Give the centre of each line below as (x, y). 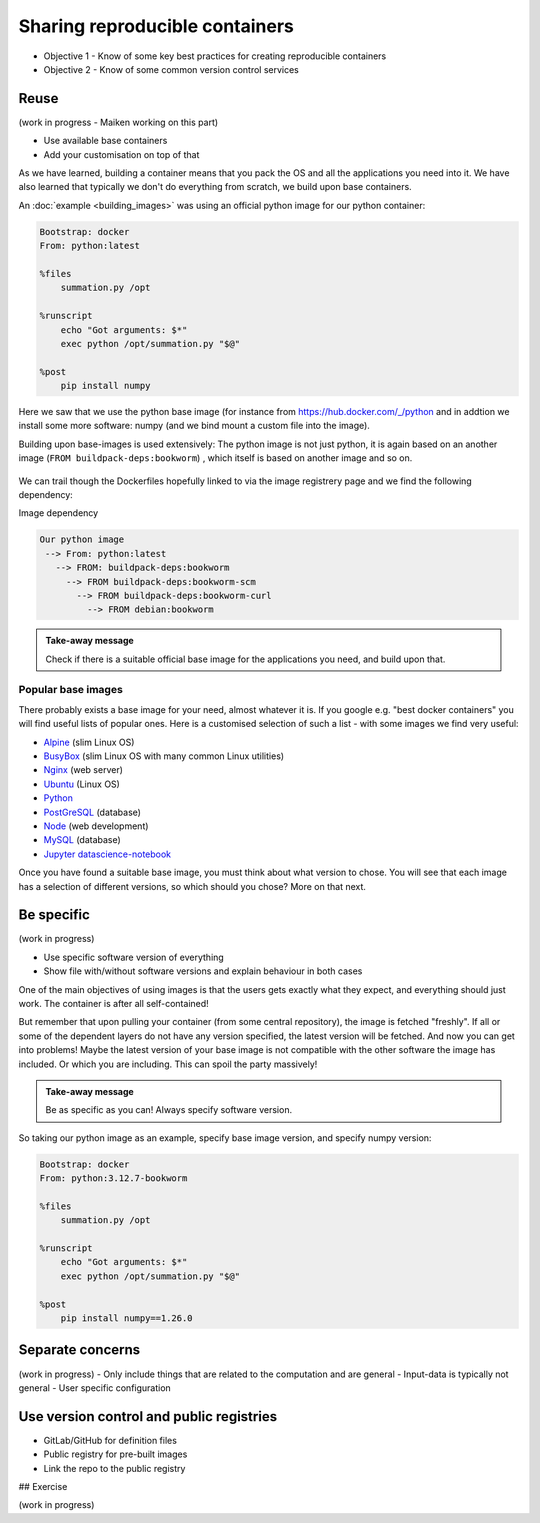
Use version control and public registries (148, 1416)
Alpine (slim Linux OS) (89, 742)
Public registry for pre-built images (115, 1454)
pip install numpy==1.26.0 (127, 1318)
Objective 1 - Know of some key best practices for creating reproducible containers (215, 56)
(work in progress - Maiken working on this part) (118, 122)
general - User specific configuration (95, 1387)
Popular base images (71, 690)
